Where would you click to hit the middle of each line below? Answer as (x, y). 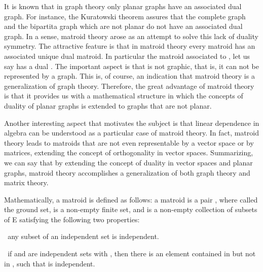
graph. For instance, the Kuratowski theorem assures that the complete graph (125, 16)
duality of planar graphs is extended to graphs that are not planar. (108, 105)
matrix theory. (26, 182)
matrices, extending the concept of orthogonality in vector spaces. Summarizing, (129, 152)
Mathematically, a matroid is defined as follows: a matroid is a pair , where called (131, 199)
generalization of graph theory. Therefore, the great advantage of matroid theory (129, 86)
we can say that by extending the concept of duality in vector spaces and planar (128, 162)
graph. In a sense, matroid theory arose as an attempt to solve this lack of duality (131, 36)
